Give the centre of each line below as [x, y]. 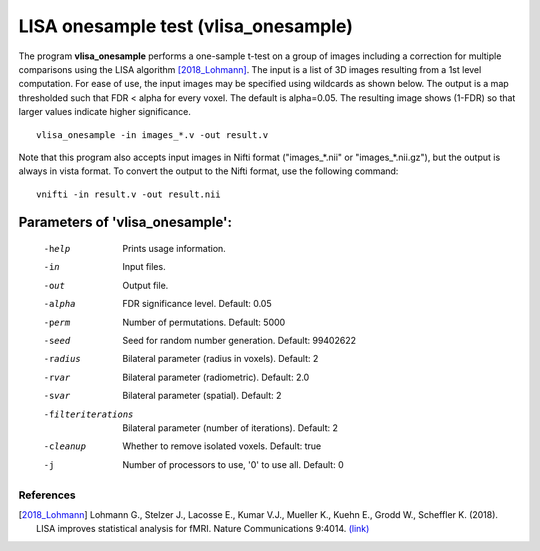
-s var [57, 396]
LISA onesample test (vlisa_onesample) [186, 26]
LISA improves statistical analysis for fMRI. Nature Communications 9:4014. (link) [203, 529]
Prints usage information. [174, 249]
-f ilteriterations [88, 414]
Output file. [145, 285]
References [47, 495]
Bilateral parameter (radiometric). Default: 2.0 [216, 377]
